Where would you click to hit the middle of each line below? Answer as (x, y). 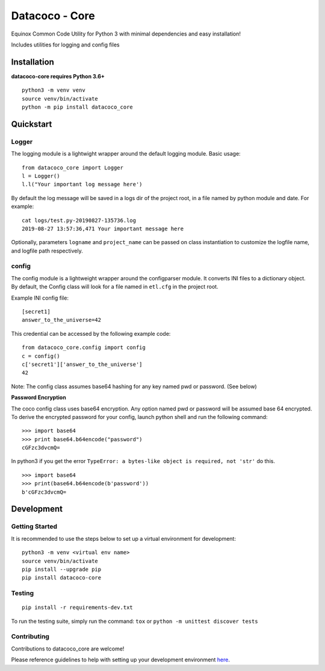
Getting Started (34, 526)
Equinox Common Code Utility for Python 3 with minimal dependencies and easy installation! (126, 34)
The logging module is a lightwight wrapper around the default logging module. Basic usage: (126, 154)
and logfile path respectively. (47, 251)
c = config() (41, 356)
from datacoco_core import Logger (73, 168)
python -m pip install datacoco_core (78, 107)
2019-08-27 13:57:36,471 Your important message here (103, 228)
